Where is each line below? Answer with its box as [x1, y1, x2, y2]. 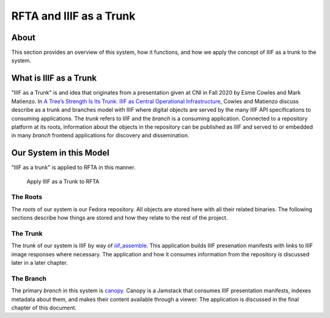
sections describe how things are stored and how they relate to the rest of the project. [11, 214, 228, 222]
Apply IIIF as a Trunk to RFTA [26, 178, 100, 185]
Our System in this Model [11, 148, 109, 158]
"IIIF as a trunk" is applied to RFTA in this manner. [11, 164, 136, 171]
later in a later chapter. [11, 259, 68, 267]
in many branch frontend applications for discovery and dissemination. [11, 132, 189, 139]
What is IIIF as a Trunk [11, 73, 97, 84]
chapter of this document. [11, 304, 77, 311]
